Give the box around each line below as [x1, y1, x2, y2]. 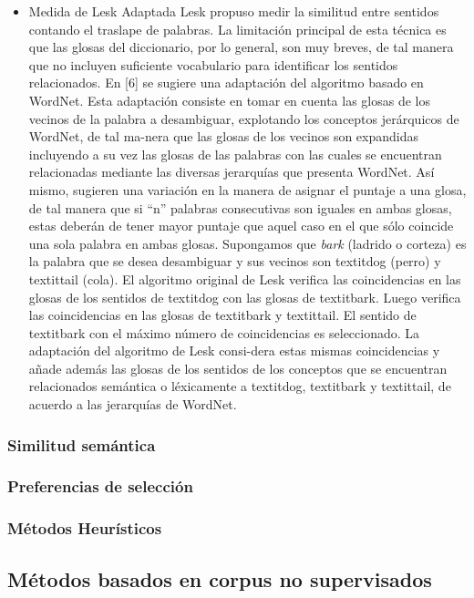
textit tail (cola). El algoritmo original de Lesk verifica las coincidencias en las [28, 269, 461, 288]
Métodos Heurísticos [7, 517, 162, 540]
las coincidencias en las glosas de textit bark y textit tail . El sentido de [28, 305, 417, 325]
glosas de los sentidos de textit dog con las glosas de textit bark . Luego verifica [28, 287, 461, 306]
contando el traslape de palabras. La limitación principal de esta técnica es [28, 19, 447, 38]
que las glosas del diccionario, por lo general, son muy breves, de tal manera [28, 37, 454, 57]
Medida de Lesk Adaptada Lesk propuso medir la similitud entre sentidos [28, 2, 439, 20]
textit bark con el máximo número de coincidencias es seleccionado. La [28, 323, 420, 342]
